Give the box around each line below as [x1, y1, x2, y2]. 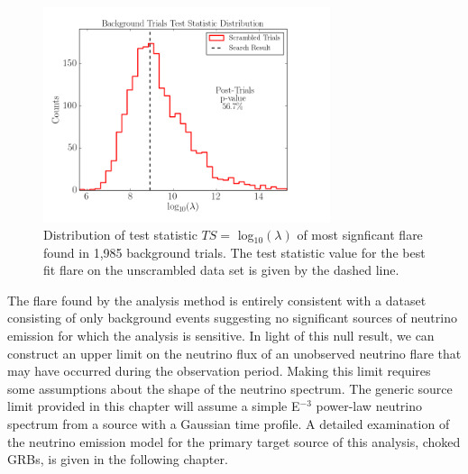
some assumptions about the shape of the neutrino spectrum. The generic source [7, 378, 453, 397]
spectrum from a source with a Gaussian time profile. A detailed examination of [7, 415, 450, 433]
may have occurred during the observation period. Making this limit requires [7, 361, 431, 380]
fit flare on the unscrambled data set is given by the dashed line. [43, 260, 399, 279]
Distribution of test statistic [43, 225, 197, 244]
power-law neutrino [316, 397, 423, 415]
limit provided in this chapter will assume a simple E [7, 397, 300, 415]
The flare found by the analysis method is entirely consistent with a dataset [7, 290, 427, 309]
